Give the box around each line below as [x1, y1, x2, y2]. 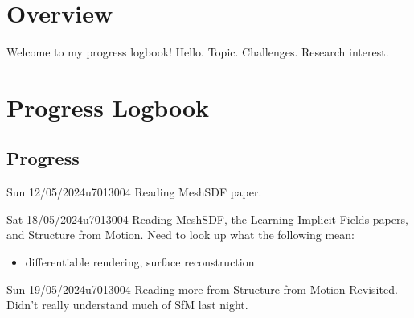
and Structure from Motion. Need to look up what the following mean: [6, 226, 355, 243]
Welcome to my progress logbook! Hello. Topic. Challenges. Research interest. [6, 43, 389, 60]
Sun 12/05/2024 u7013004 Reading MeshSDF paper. [6, 184, 262, 200]
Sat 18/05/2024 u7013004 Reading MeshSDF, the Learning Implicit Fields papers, [6, 210, 408, 227]
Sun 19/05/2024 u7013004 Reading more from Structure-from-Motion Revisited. [6, 280, 398, 297]
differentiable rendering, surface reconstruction [25, 254, 255, 271]
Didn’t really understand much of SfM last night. [6, 296, 248, 313]
